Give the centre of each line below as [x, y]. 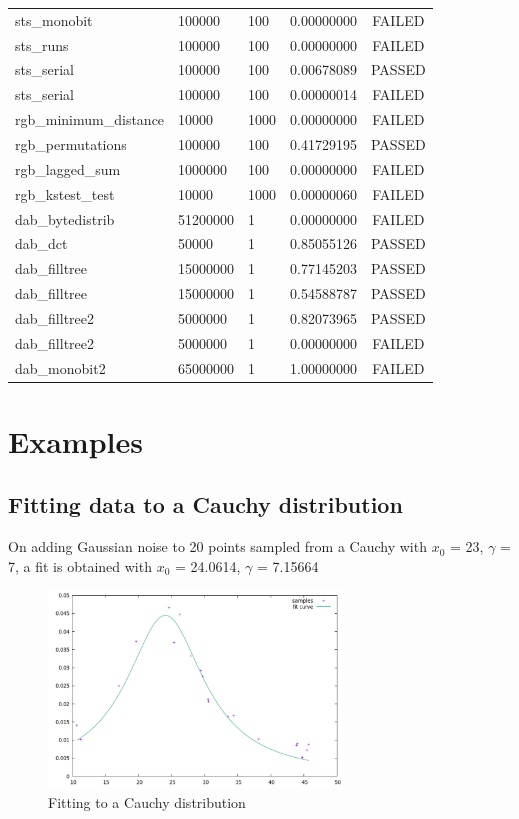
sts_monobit [54, 19]
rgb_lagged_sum [68, 168]
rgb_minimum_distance [90, 119]
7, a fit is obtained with [80, 565]
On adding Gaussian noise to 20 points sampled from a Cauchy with [217, 546]
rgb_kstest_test [65, 193]
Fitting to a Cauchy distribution [147, 801]
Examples [75, 440]
